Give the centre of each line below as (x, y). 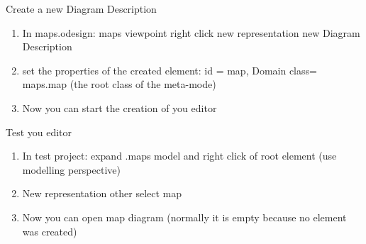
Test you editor (39, 132)
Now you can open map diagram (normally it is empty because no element (184, 217)
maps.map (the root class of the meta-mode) (119, 84)
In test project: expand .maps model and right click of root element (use (179, 156)
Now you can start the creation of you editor (120, 107)
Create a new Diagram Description (81, 9)
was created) (50, 231)
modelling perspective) (71, 169)
